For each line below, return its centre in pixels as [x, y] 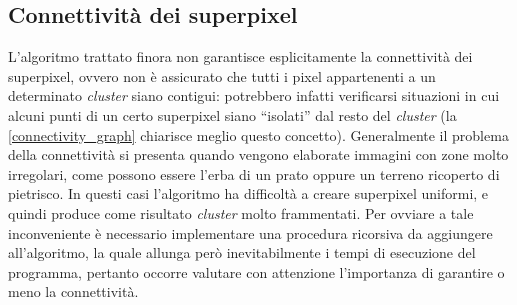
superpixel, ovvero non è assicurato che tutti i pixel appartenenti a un [222, 75]
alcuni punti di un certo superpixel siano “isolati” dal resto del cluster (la [232, 114]
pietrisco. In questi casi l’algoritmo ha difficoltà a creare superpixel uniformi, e [248, 193]
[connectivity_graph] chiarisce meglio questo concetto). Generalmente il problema [258, 134]
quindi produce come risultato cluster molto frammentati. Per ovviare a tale [241, 212]
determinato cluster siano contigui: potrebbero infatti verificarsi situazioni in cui [254, 95]
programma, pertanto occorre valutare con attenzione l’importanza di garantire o [256, 271]
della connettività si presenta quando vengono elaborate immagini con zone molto [258, 154]
